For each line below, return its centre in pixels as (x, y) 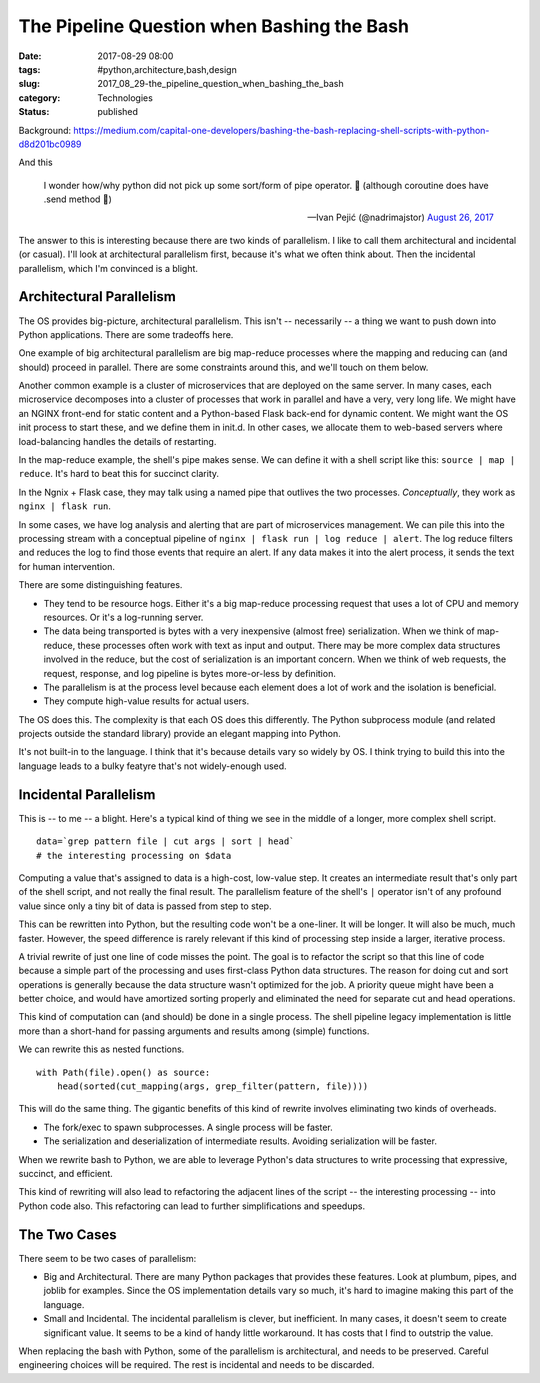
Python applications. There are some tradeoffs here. (126, 334)
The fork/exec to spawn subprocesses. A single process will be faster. (188, 1127)
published (118, 112)
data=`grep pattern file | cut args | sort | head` (165, 841)
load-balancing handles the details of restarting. (117, 441)
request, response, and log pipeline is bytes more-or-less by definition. (190, 673)
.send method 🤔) (77, 199)
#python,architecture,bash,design (167, 69)
